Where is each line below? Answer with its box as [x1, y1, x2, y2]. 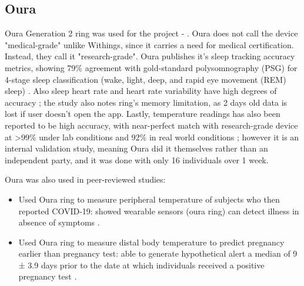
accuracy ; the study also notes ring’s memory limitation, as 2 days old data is [5, 96, 288, 108]
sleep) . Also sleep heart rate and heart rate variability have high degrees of [5, 85, 277, 97]
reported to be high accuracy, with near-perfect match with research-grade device [5, 119, 298, 131]
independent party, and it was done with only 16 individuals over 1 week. [5, 153, 269, 166]
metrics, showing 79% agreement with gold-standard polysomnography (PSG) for [5, 61, 298, 73]
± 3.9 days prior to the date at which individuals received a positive [18, 258, 265, 271]
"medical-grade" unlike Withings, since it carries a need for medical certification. [5, 38, 294, 51]
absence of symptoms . [18, 216, 100, 228]
